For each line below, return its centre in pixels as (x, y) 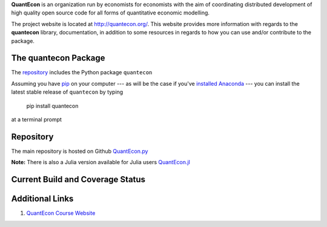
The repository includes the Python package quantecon (82, 72)
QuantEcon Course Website (61, 213)
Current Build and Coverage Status (78, 180)
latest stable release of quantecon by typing (67, 92)
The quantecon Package (58, 58)
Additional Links (42, 199)
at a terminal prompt (36, 120)
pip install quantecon (52, 106)
